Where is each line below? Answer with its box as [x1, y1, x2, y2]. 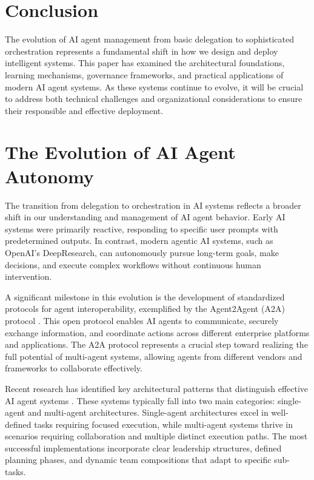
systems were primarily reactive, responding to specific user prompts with [5, 222, 278, 235]
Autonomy [5, 163, 94, 188]
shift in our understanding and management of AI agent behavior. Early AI [5, 211, 286, 223]
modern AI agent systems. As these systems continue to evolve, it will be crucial [5, 80, 304, 93]
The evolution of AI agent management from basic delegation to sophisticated [5, 33, 295, 46]
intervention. [5, 270, 52, 283]
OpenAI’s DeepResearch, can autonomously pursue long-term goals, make [5, 246, 279, 259]
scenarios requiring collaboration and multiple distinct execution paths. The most [5, 430, 308, 442]
